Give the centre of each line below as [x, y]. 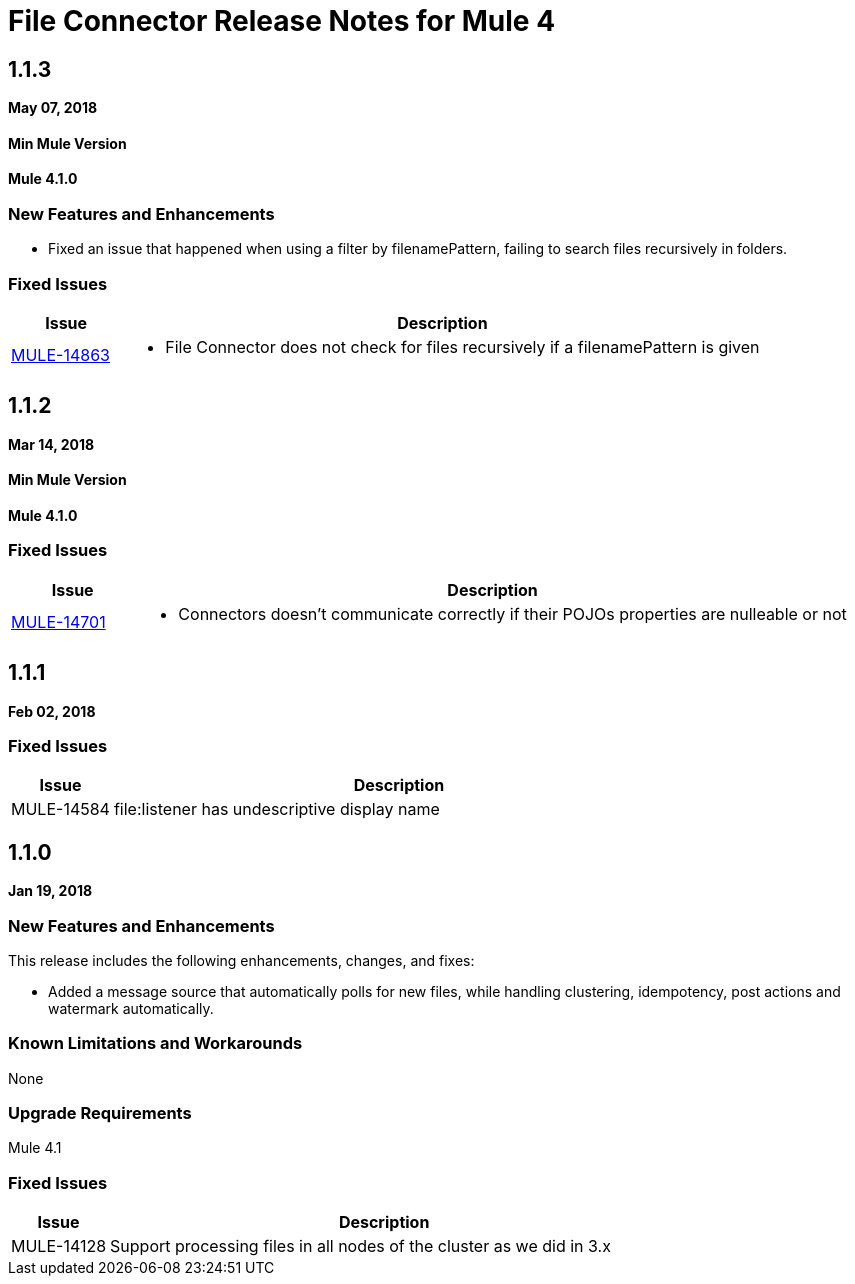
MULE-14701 [58, 621]
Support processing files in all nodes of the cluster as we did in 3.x [360, 1246]
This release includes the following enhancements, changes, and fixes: [241, 960]
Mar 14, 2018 [51, 444]
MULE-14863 [60, 354]
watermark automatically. [131, 1008]
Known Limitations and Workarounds [155, 1043]
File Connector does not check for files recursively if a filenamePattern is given [462, 346]
